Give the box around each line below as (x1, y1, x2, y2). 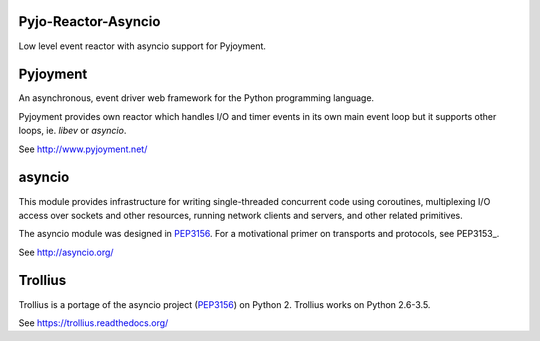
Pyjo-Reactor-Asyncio (18, 13, 161, 30)
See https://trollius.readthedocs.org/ (18, 316, 169, 329)
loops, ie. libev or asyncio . (18, 125, 127, 137)
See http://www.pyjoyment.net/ (18, 143, 148, 155)
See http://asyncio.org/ (18, 246, 114, 258)
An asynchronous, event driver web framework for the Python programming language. (18, 92, 375, 104)
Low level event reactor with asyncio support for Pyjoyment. (18, 40, 267, 52)
